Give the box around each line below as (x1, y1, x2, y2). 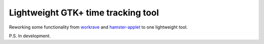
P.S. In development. (9, 33, 51, 39)
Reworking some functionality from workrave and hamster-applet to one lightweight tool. (9, 24, 188, 30)
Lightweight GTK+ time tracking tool (9, 7, 159, 18)
